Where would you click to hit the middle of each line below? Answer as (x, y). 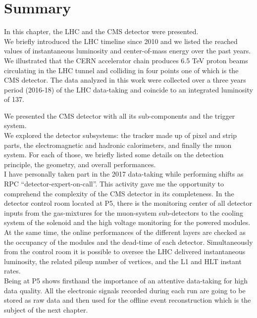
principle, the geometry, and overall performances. (80, 164)
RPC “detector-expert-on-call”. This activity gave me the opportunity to (114, 184)
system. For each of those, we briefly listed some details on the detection (114, 155)
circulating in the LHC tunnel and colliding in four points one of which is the (121, 70)
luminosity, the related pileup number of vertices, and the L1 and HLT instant (123, 261)
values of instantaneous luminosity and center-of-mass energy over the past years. (128, 51)
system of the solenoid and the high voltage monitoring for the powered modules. (127, 222)
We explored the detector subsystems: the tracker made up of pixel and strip (120, 135)
